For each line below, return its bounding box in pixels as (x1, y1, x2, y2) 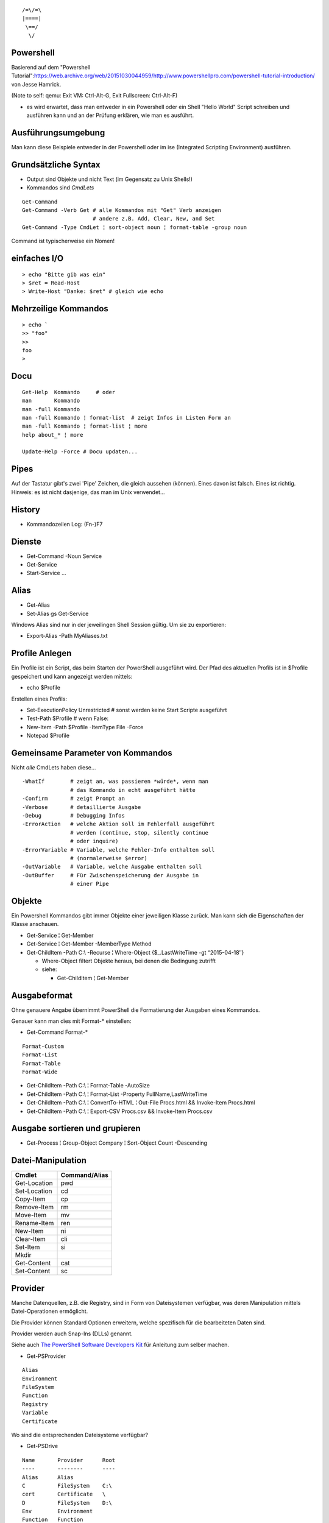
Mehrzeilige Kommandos (11, 303, 109, 314)
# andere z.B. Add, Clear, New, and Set (92, 215, 215, 222)
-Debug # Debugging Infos (22, 812, 125, 819)
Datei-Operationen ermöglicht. (11, 1307, 88, 1315)
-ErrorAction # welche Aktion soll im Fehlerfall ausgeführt (22, 821, 215, 828)
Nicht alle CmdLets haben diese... (11, 764, 96, 771)
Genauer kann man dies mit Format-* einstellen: (11, 1017, 132, 1025)
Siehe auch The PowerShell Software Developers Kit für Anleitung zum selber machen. (11, 1341, 230, 1349)
